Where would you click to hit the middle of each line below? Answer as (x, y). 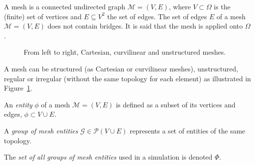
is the (222, 6)
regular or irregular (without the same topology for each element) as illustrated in (127, 78)
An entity (18, 104)
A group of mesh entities (41, 130)
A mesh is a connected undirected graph (65, 6)
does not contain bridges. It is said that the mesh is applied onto (145, 26)
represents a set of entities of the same (188, 130)
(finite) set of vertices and (43, 16)
